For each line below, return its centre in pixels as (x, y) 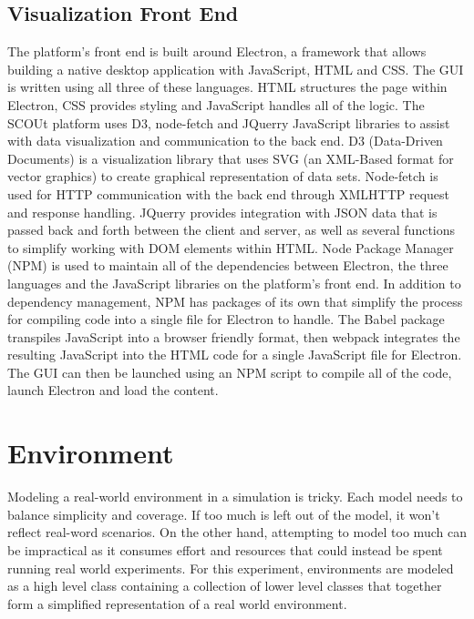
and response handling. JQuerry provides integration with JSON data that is (222, 212)
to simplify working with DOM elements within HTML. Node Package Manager (231, 247)
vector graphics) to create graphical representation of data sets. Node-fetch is (223, 176)
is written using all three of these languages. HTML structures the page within (227, 87)
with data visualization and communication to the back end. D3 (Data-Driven (225, 141)
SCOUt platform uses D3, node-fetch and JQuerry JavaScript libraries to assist (229, 122)
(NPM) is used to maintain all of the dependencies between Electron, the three (228, 265)
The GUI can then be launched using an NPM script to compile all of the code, (230, 372)
